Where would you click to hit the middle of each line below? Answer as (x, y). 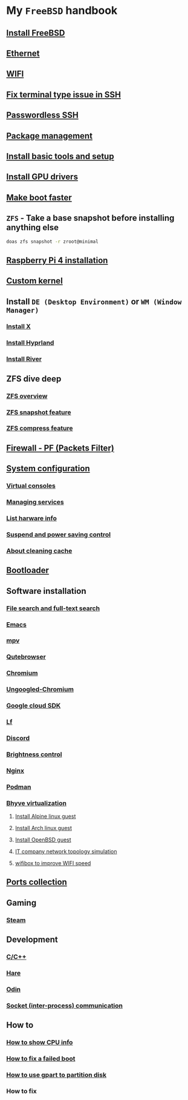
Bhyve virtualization (36, 803)
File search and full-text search (53, 608)
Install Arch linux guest (44, 828)
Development (32, 940)
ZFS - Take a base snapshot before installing (90, 218)
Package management (49, 136)
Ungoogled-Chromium (40, 690)
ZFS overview (27, 396)
